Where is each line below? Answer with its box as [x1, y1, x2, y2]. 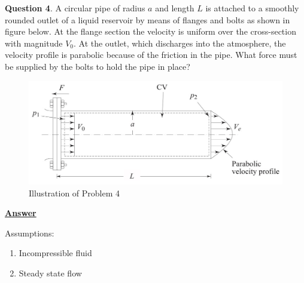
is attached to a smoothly [205, 2, 299, 14]
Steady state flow [19, 267, 82, 279]
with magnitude [5, 36, 63, 49]
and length [155, 2, 194, 14]
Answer [5, 207, 37, 219]
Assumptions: [5, 226, 54, 239]
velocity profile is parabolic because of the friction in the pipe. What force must [5, 48, 297, 61]
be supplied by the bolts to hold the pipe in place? [5, 60, 190, 72]
